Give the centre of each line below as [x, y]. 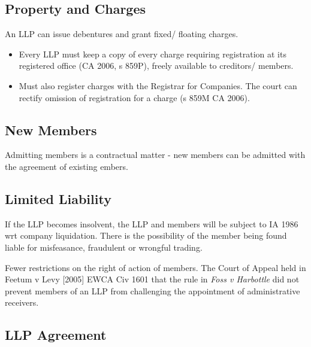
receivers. [22, 302]
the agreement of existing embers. [67, 166]
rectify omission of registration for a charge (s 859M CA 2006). [134, 97]
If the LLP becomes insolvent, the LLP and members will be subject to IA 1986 [152, 223]
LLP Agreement [56, 335]
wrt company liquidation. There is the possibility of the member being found [146, 235]
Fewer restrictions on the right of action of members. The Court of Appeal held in [155, 267]
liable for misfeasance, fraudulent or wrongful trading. [104, 247]
